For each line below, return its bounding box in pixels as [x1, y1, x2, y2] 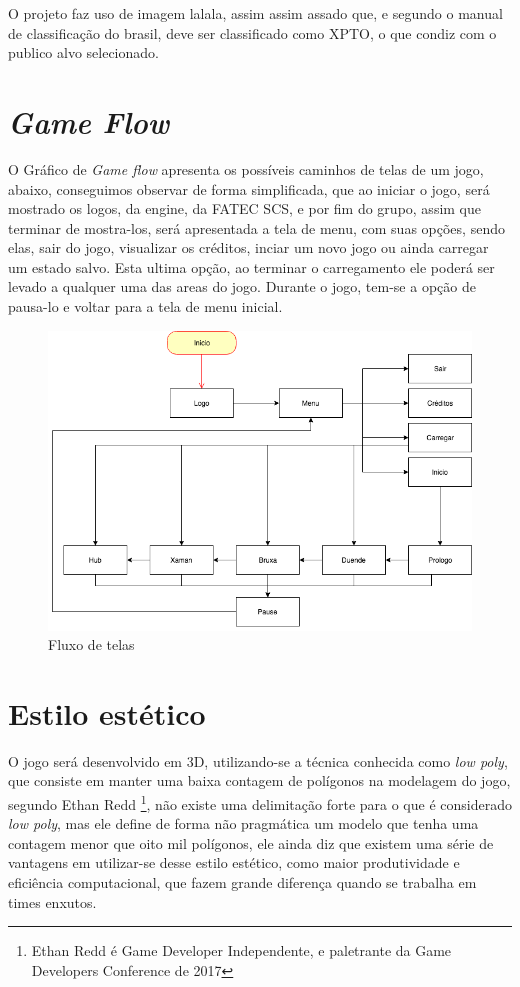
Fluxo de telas [48, 634, 135, 655]
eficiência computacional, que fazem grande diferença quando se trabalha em [8, 872, 477, 893]
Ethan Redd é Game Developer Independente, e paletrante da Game [31, 940, 452, 961]
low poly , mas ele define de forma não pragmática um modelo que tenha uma [8, 813, 479, 834]
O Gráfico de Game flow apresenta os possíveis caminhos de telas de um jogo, [8, 158, 484, 179]
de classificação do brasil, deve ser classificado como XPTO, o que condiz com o [8, 22, 497, 43]
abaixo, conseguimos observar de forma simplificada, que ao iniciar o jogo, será [8, 178, 490, 199]
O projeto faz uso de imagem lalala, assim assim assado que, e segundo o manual [8, 3, 503, 23]
